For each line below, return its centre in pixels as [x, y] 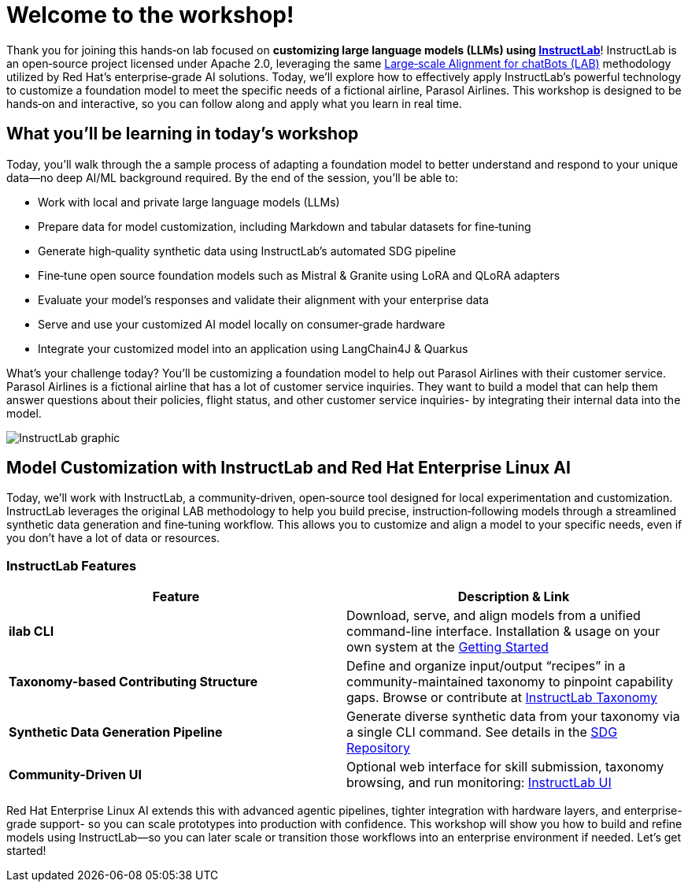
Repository [379, 748]
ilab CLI [31, 632]
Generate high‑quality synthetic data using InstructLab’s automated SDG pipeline [247, 251]
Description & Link [514, 597]
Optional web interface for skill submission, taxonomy [505, 767]
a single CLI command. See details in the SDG [482, 732]
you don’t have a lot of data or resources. [113, 538]
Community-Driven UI [76, 775]
